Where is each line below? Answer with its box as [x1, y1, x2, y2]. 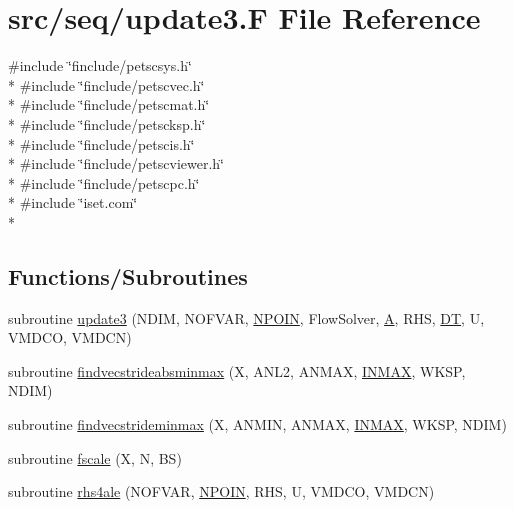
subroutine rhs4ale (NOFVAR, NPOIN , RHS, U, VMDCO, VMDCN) [8, 481, 435, 502]
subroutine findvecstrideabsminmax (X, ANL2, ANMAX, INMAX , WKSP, [8, 360, 466, 381]
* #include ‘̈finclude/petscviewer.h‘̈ [8, 153, 224, 174]
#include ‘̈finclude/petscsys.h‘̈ [8, 55, 192, 76]
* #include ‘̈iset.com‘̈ [8, 192, 138, 213]
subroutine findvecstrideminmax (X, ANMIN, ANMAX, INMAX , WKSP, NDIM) [8, 414, 507, 435]
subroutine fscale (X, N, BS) [8, 447, 182, 468]
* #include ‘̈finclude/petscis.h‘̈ [8, 133, 195, 154]
